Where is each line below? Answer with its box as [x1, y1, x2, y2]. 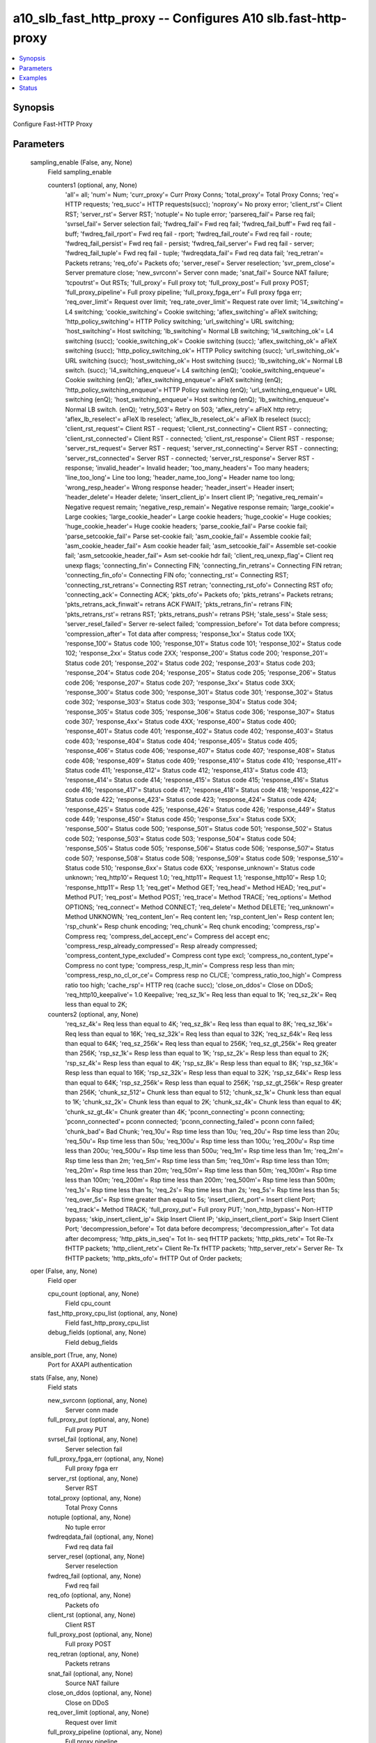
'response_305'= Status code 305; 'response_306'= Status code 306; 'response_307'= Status [65, 708, 335, 716]
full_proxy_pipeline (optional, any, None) [47, 1728, 163, 1736]
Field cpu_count [65, 1299, 111, 1307]
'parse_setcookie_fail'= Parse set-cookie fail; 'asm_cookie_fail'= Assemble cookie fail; [65, 532, 312, 540]
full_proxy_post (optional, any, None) [47, 1630, 153, 1638]
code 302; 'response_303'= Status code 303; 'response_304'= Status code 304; [65, 698, 297, 706]
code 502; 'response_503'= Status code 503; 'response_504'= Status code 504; [65, 834, 297, 843]
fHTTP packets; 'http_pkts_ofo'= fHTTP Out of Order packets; [65, 1254, 243, 1262]
